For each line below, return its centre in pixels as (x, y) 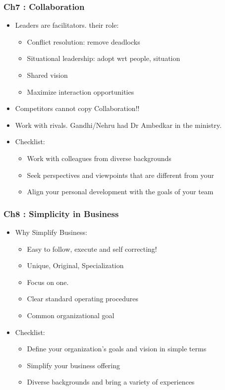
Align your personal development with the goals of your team (120, 192)
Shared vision (47, 75)
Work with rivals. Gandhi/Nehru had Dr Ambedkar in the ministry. (118, 125)
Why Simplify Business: (51, 232)
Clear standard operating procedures (83, 299)
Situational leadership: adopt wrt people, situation (104, 58)
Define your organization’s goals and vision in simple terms (117, 349)
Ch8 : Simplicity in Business (61, 213)
